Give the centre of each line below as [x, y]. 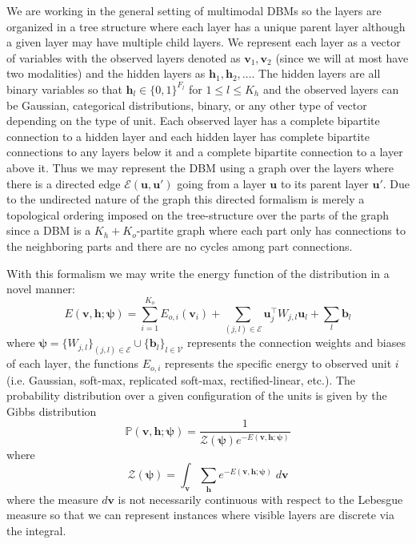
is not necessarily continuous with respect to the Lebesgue [260, 499]
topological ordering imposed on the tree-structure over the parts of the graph [198, 214]
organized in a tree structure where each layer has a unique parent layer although [206, 26]
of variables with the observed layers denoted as [124, 57]
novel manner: [41, 289]
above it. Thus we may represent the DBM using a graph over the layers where [200, 167]
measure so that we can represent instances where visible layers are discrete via [200, 515]
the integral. [36, 530]
